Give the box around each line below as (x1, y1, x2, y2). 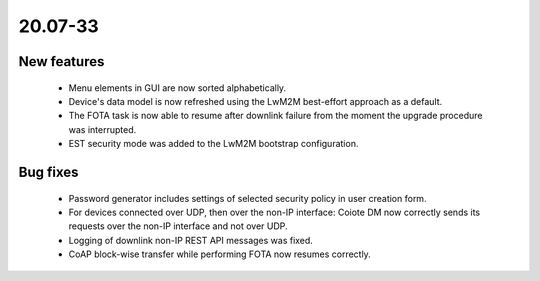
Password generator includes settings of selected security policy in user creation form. (68, 192, 427, 204)
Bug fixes (18, 163, 79, 180)
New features (18, 53, 105, 70)
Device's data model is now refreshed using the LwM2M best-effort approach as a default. (68, 95, 443, 107)
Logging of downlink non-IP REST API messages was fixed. (68, 234, 314, 246)
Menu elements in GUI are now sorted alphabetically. (68, 81, 287, 94)
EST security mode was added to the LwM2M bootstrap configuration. (68, 138, 359, 150)
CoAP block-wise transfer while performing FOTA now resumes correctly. (68, 248, 372, 260)
